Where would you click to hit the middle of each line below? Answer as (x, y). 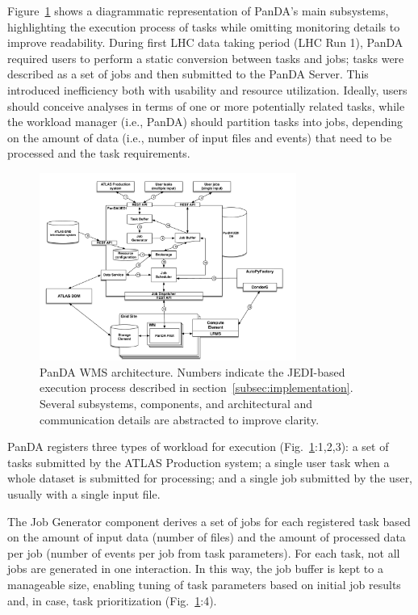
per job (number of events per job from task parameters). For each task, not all (204, 552)
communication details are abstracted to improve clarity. (180, 419)
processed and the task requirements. (99, 153)
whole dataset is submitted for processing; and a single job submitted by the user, (210, 478)
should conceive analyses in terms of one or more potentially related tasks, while (206, 105)
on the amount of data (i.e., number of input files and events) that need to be (200, 137)
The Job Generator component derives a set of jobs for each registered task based (209, 521)
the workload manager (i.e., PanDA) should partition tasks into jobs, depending (205, 122)
